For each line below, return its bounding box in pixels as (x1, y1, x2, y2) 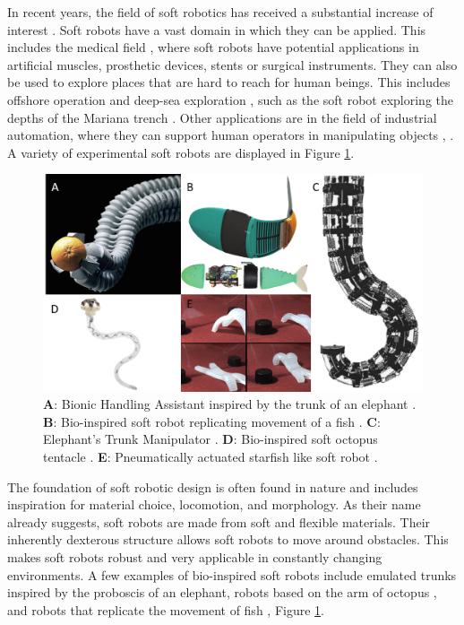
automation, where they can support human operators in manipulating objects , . (7, 126, 454, 144)
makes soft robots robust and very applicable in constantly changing (7, 547, 382, 566)
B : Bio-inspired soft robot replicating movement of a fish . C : (43, 412, 381, 430)
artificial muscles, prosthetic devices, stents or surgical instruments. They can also (7, 55, 458, 74)
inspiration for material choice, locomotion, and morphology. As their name (7, 495, 421, 514)
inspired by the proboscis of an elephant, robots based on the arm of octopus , (7, 583, 437, 602)
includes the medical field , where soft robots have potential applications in (7, 38, 419, 56)
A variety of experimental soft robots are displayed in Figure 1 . (7, 143, 355, 161)
